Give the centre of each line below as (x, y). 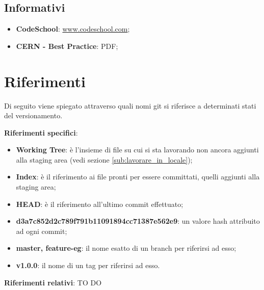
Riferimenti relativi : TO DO (53, 282)
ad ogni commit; (42, 231)
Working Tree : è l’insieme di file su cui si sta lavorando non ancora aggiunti (137, 150)
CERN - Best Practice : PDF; (67, 46)
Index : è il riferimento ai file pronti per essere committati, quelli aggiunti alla (138, 177)
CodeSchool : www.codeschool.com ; (73, 29)
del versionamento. (33, 115)
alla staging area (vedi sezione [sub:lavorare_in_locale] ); (104, 159)
